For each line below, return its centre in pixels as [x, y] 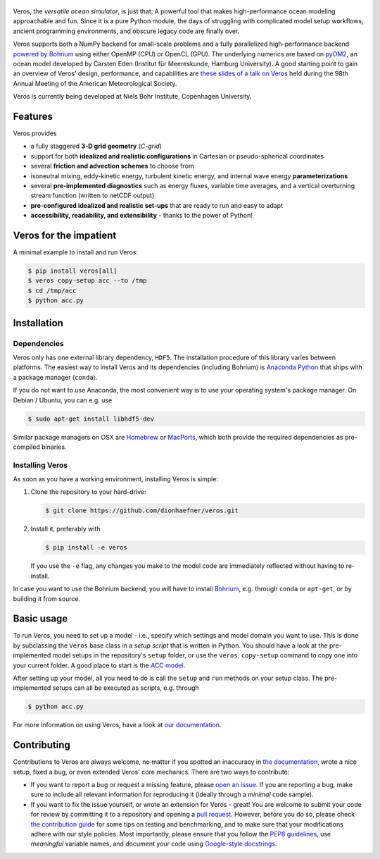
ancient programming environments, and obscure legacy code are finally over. [126, 31]
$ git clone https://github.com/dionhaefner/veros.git [142, 511]
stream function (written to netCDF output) [93, 196]
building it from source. [47, 598]
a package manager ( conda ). [55, 377]
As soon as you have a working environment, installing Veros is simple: [115, 479]
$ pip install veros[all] [72, 271]
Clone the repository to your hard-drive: [89, 492]
